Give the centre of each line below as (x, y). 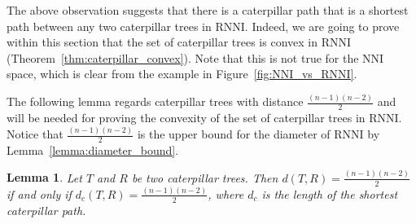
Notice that (35, 134)
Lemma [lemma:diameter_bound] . (93, 149)
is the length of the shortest (330, 193)
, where (226, 193)
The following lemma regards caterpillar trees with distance (155, 101)
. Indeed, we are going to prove (322, 26)
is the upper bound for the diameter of (234, 134)
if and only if (39, 193)
